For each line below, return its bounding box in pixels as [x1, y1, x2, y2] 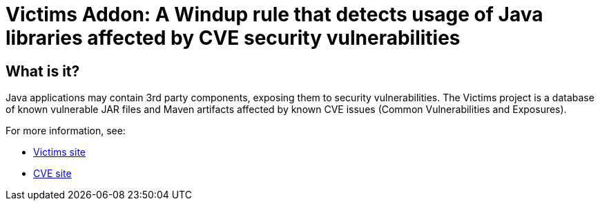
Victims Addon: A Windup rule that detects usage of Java [6, 3, 543, 26]
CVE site [33, 167, 72, 180]
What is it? [6, 62, 80, 80]
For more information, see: [6, 125, 126, 137]
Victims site [33, 146, 86, 158]
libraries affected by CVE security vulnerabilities [6, 26, 461, 50]
